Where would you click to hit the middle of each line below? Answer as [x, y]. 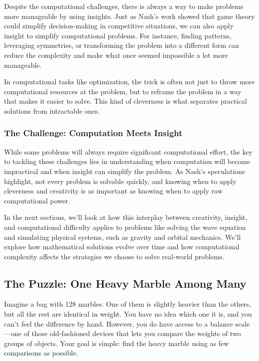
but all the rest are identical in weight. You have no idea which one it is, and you [128, 314]
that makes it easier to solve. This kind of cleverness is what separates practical [126, 101]
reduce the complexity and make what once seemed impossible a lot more [116, 55]
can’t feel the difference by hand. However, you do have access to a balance [119, 323]
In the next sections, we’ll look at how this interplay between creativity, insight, [126, 217]
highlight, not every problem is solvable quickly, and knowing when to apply [120, 181]
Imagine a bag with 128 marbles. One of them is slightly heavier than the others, [128, 304]
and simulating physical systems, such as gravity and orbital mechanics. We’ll [123, 237]
